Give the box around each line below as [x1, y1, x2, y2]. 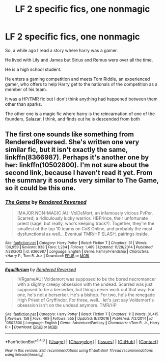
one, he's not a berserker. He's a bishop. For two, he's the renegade [17, 292, 155, 298]
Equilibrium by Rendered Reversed [5, 267, 76, 272]
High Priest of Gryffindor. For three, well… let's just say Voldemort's [17, 297, 154, 303]
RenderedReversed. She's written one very [5, 138, 139, 146]
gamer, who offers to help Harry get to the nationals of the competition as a [5, 81, 158, 87]
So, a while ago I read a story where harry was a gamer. [5, 47, 118, 53]
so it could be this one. [5, 184, 76, 192]
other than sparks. [5, 101, 43, 107]
